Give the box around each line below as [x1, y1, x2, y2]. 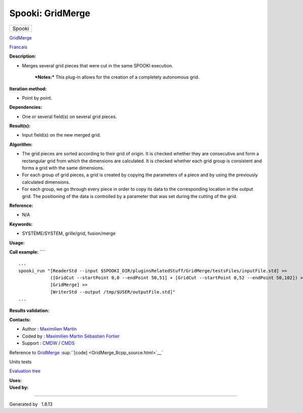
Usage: [9, 239, 25, 245]
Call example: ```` [9, 249, 46, 255]
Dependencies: [9, 104, 42, 110]
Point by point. [22, 95, 53, 101]
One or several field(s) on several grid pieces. [22, 113, 117, 119]
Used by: [9, 385, 29, 391]
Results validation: [9, 307, 49, 313]
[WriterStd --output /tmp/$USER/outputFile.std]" [50, 289, 176, 295]
